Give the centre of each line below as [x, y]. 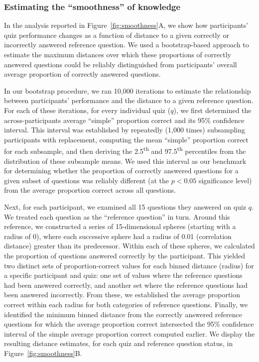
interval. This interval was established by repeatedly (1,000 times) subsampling [125, 130]
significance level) [225, 180]
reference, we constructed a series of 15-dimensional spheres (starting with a [120, 226]
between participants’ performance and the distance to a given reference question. [129, 100]
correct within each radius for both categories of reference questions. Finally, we [126, 304]
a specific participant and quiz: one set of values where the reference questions [123, 275]
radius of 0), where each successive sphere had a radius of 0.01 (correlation [118, 236]
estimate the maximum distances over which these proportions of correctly [118, 54]
